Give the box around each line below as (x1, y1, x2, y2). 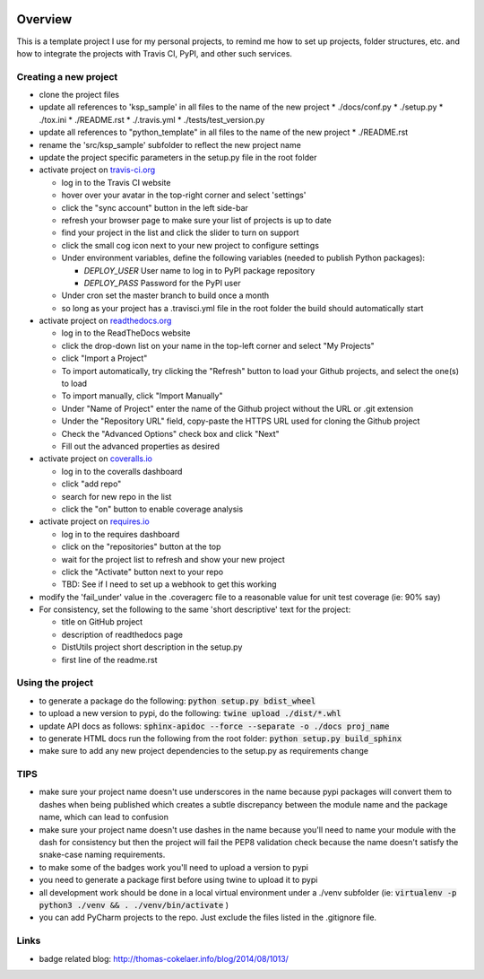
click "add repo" (61, 478, 122, 489)
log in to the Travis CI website (61, 177, 171, 188)
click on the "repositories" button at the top (61, 541, 221, 552)
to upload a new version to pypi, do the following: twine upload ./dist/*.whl (39, 708, 341, 719)
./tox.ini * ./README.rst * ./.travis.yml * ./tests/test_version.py (39, 114, 265, 125)
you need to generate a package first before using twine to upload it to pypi (39, 875, 318, 886)
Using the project (16, 677, 94, 689)
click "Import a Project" (61, 353, 148, 363)
